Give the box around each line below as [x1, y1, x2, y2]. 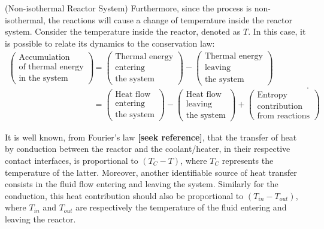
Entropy [257, 91, 287, 100]
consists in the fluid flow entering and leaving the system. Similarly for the [5, 178, 278, 190]
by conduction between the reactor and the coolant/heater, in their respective [5, 142, 290, 155]
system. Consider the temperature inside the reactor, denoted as [5, 25, 241, 38]
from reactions [257, 112, 310, 121]
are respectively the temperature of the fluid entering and [75, 201, 287, 213]
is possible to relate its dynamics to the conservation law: [5, 36, 215, 49]
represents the [222, 154, 274, 166]
